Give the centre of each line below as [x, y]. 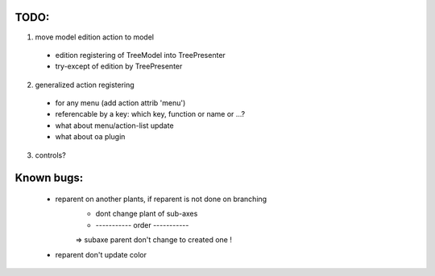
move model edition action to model [95, 37]
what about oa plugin [90, 137]
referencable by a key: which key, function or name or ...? [150, 114]
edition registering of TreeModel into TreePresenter [140, 55]
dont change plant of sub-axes [147, 214]
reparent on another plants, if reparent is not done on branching [161, 199]
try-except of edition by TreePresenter [119, 66]
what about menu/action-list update [114, 126]
